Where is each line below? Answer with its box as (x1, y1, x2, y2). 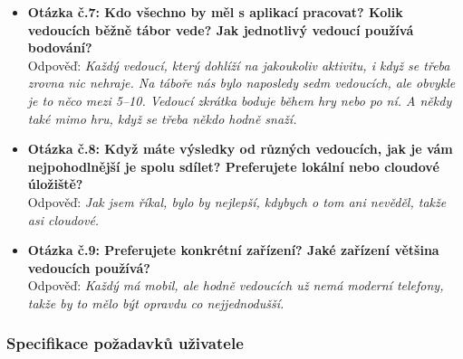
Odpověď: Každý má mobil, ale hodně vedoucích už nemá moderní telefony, (27, 276, 444, 295)
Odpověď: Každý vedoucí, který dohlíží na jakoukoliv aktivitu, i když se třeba (27, 55, 450, 74)
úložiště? (27, 175, 83, 194)
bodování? (27, 38, 92, 57)
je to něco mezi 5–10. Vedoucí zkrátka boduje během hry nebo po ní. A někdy (27, 90, 452, 109)
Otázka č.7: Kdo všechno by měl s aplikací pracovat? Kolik (27, 3, 403, 21)
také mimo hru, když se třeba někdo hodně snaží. (27, 109, 297, 128)
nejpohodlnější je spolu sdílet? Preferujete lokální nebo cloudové (27, 156, 439, 175)
